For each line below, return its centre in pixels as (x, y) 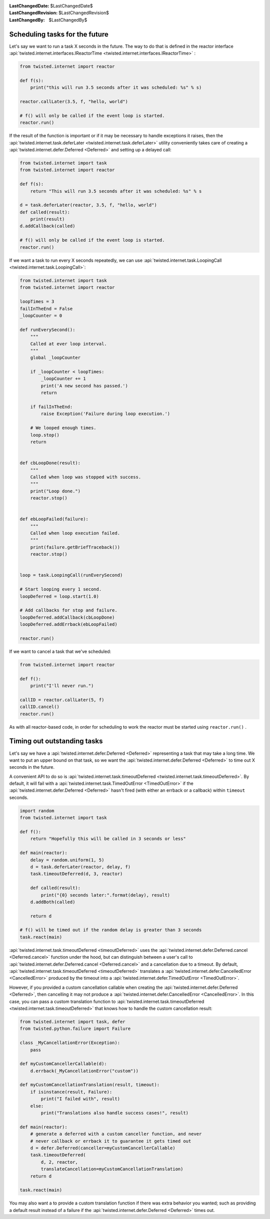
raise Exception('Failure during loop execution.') (105, 414)
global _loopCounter (55, 358)
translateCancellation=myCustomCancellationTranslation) (112, 1169)
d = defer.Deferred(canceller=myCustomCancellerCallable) (103, 1148)
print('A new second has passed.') (84, 386)
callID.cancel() (40, 707)
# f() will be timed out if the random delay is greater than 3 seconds (111, 930)
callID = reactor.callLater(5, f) (62, 700)
